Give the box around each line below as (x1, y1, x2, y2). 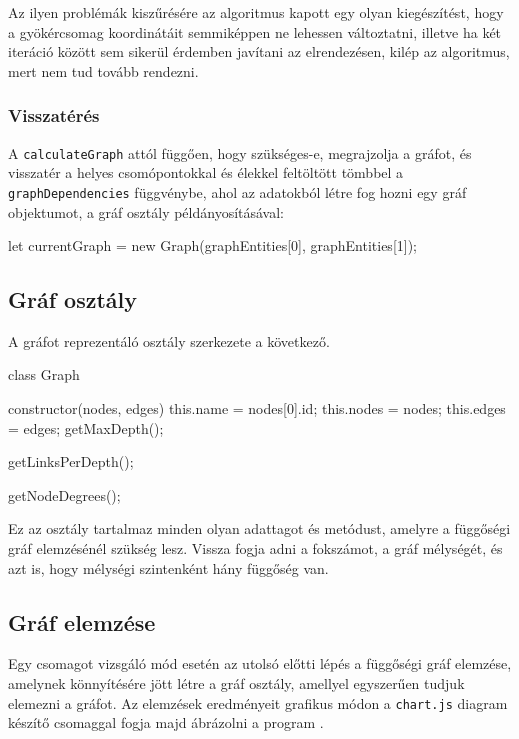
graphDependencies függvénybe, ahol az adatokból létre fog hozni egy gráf (8, 181, 467, 202)
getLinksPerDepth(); (8, 451, 134, 472)
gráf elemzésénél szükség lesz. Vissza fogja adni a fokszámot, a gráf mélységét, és (8, 538, 503, 559)
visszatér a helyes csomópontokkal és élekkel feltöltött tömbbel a (8, 162, 404, 183)
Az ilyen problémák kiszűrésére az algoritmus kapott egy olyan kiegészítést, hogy (8, 2, 504, 22)
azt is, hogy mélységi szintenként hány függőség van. (8, 557, 329, 578)
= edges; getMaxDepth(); (8, 417, 164, 438)
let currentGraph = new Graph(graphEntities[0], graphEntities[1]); (8, 235, 418, 256)
